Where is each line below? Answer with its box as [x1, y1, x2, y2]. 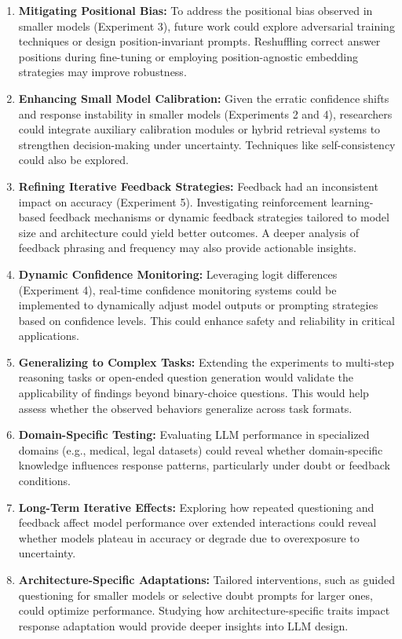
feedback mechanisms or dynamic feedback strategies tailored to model [49, 209, 389, 225]
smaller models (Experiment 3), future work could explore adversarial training [18, 17, 395, 34]
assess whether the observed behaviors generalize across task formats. [18, 400, 353, 416]
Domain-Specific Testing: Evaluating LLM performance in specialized [18, 426, 370, 443]
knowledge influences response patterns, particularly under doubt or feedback [18, 457, 390, 473]
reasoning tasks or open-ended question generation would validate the [18, 369, 354, 385]
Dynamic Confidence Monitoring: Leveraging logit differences [18, 265, 338, 282]
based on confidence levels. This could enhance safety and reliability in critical [18, 312, 395, 328]
